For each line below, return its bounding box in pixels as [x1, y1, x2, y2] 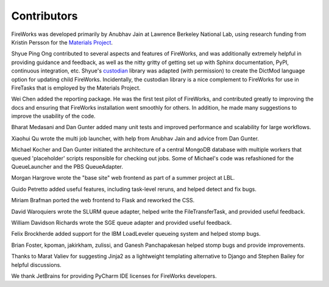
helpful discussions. [11, 261, 62, 268]
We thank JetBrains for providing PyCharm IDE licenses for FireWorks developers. [11, 272, 218, 280]
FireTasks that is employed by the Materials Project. [11, 84, 141, 91]
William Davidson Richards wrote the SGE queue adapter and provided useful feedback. [11, 219, 232, 226]
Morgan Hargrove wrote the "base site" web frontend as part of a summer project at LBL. [11, 174, 235, 182]
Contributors [11, 9, 79, 23]
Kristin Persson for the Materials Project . [11, 38, 113, 46]
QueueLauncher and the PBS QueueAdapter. [11, 163, 123, 171]
